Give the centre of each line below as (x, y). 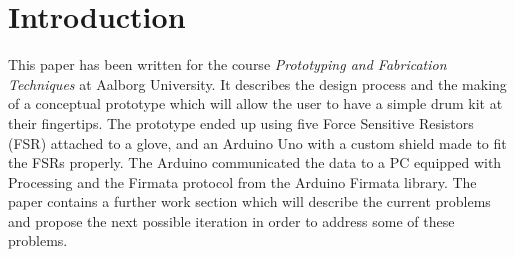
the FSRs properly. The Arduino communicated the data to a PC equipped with (255, 162)
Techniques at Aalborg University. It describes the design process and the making (257, 83)
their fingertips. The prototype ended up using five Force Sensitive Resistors (241, 122)
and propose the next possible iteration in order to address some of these (231, 220)
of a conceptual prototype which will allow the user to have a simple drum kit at (255, 103)
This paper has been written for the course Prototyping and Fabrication (227, 64)
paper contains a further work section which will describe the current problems (249, 201)
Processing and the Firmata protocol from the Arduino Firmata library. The (242, 181)
